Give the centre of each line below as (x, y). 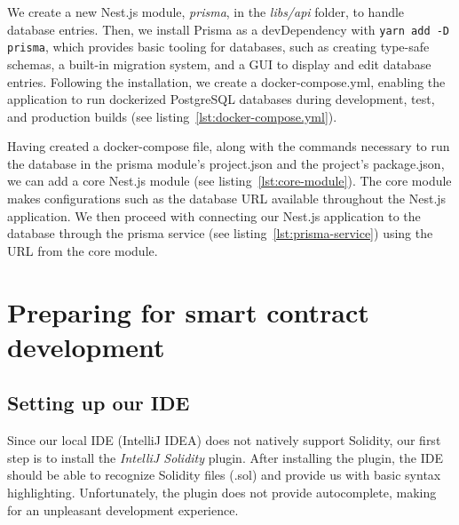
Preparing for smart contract (188, 311)
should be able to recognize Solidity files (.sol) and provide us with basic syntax (224, 475)
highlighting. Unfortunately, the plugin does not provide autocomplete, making (222, 492)
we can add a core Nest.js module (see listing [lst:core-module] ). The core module (229, 181)
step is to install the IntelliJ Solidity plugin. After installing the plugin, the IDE (225, 457)
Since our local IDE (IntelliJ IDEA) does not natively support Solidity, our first (224, 440)
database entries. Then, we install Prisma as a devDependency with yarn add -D (229, 29)
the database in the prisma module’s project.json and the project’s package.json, (226, 163)
